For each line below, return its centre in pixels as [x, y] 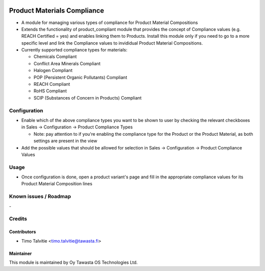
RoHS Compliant [50, 91]
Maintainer [20, 253]
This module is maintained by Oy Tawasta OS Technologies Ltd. [73, 262]
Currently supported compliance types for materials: [74, 50]
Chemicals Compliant [55, 57]
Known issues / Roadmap [40, 197]
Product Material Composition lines [57, 184]
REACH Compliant [52, 84]
